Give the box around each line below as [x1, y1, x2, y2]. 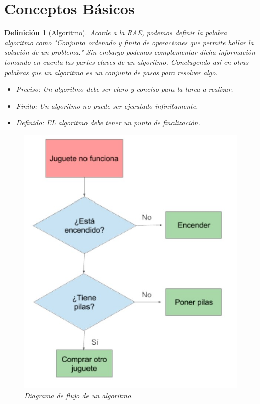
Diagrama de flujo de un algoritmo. [24, 390, 133, 400]
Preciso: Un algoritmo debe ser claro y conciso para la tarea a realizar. [16, 84, 233, 94]
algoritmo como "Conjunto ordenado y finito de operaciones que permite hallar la [4, 37, 254, 47]
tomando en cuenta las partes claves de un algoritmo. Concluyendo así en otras [4, 56, 249, 67]
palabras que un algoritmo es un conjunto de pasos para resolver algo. [4, 66, 218, 77]
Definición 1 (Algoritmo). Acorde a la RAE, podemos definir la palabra [4, 27, 227, 38]
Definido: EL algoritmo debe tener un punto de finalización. [16, 117, 200, 128]
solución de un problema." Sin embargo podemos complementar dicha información [4, 47, 255, 57]
